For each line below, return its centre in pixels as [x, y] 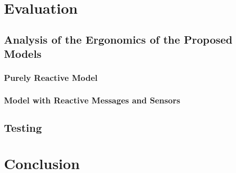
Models [23, 54]
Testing [23, 127]
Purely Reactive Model [51, 78]
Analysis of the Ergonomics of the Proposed [118, 39]
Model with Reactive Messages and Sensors [92, 100]
